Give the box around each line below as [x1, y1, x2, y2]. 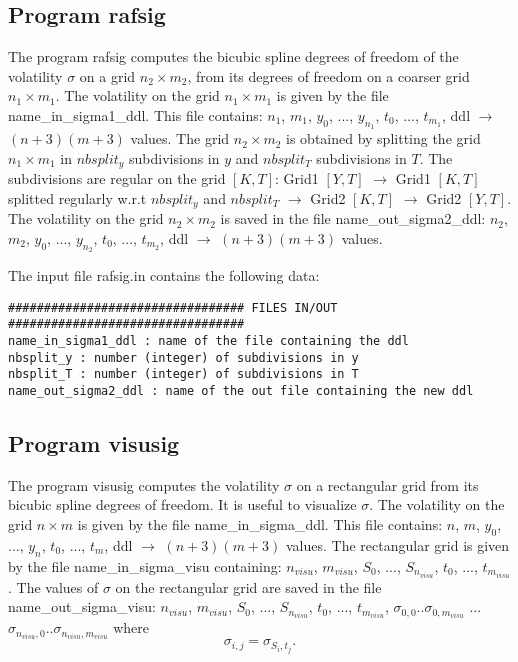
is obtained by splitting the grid [286, 128, 481, 149]
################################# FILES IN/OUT [8, 300, 338, 315]
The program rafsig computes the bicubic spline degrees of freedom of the [8, 46, 459, 67]
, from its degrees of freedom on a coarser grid [187, 65, 470, 86]
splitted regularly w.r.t [8, 187, 147, 208]
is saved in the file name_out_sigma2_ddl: [220, 208, 486, 229]
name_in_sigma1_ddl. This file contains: [8, 104, 263, 125]
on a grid [79, 65, 136, 86]
